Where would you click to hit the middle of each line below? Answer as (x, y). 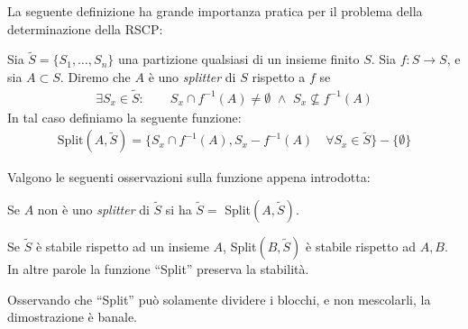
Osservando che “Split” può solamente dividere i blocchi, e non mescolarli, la (219, 299)
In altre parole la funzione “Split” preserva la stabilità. (158, 269)
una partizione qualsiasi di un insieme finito (239, 59)
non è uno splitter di (93, 210)
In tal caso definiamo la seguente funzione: (124, 117)
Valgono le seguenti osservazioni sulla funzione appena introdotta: (189, 177)
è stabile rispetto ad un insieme (122, 247)
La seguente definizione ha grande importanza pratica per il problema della (215, 11)
